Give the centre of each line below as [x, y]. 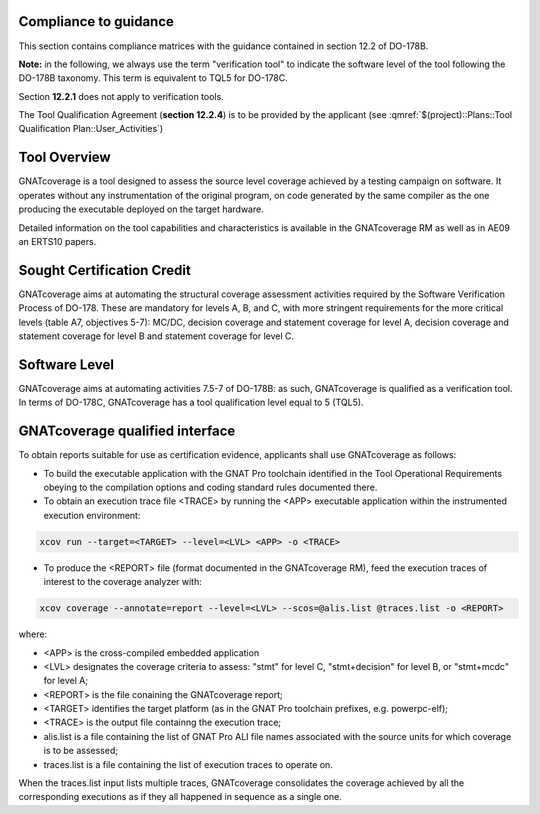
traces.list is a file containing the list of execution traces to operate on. [188, 764]
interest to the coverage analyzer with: [122, 582]
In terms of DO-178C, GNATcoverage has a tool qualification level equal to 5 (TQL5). [191, 402]
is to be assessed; [81, 751]
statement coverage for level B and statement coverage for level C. [156, 336]
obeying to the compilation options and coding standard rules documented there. [210, 487]
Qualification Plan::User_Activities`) [91, 129]
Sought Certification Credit [105, 270]
